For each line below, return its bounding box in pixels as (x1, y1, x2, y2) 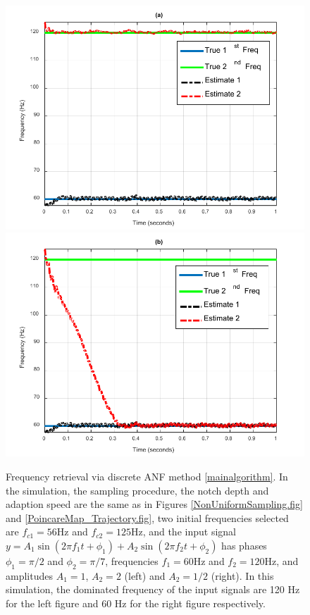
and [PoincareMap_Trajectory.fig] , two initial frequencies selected (6, 510, 289, 525)
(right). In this (211, 568, 274, 583)
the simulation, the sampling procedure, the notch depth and (6, 483, 269, 497)
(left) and (124, 568, 166, 583)
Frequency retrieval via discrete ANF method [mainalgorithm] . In (6, 468, 288, 483)
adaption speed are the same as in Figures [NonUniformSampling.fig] (6, 497, 303, 511)
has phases (221, 538, 267, 552)
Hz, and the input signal (130, 524, 236, 539)
